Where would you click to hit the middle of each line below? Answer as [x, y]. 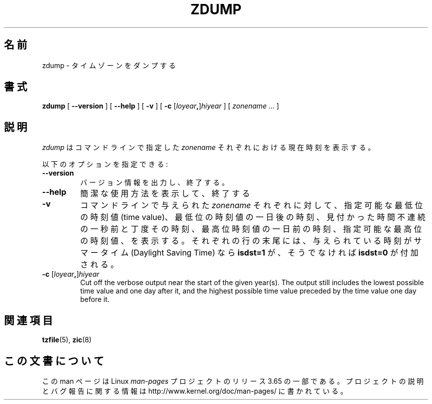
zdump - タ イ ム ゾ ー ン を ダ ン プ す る [109, 65]
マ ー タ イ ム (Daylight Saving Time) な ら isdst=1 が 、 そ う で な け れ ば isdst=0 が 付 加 [249, 253]
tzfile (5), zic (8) [67, 340]
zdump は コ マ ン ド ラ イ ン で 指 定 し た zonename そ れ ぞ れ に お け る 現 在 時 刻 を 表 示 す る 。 [209, 147]
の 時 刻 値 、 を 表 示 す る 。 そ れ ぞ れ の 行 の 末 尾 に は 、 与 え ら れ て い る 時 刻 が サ [251, 241]
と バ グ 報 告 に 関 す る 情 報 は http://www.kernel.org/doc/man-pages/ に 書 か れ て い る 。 [195, 391]
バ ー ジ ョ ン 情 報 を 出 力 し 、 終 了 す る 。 [154, 183]
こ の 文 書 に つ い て [54, 361]
